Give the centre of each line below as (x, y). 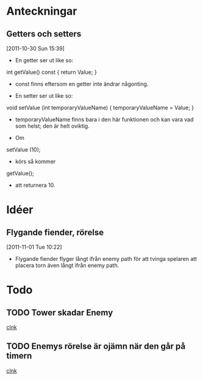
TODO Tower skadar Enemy (60, 312)
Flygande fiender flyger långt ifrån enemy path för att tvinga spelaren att (106, 259)
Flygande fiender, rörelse (55, 232)
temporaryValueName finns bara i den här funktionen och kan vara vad (104, 119)
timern (19, 356)
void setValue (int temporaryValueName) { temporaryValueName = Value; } (100, 108)
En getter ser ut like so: (44, 60)
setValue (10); (23, 150)
